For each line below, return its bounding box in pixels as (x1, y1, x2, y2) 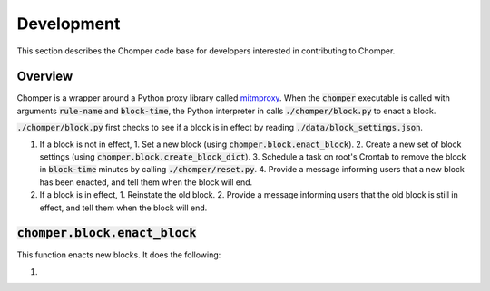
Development (16, 14, 121, 34)
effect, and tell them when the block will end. (39, 202, 208, 213)
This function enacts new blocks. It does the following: (16, 249, 221, 260)
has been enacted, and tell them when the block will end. (39, 177, 253, 188)
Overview (16, 69, 73, 84)
